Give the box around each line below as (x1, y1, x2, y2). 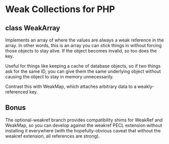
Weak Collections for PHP (5, 4, 115, 15)
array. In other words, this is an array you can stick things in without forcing (5, 42, 162, 49)
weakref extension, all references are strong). (5, 133, 100, 139)
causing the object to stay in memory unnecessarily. (5, 74, 114, 79)
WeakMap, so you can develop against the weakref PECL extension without (5, 122, 162, 128)
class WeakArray (5, 24, 61, 32)
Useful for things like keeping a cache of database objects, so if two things (5, 63, 161, 69)
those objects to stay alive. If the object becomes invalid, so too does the (5, 48, 157, 54)
